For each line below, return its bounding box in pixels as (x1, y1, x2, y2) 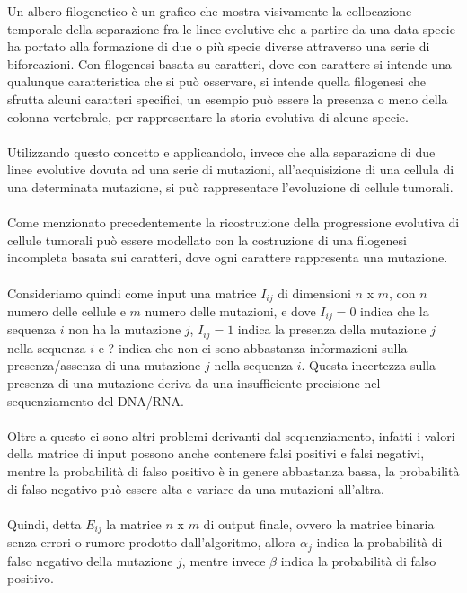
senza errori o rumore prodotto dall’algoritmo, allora (7, 533, 296, 552)
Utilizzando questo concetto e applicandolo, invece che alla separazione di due (7, 142, 436, 161)
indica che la (360, 301, 429, 320)
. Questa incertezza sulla (301, 356, 436, 375)
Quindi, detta (7, 514, 82, 533)
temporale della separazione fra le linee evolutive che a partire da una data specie (7, 19, 455, 38)
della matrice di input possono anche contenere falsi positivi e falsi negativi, (7, 444, 425, 463)
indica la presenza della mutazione (237, 320, 427, 339)
